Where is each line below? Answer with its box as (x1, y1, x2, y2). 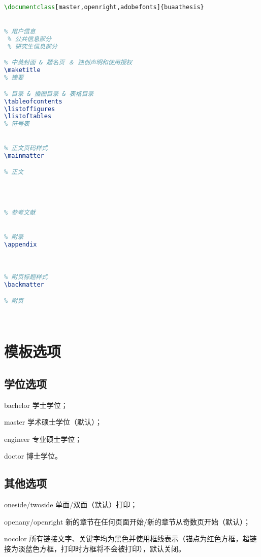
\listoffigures (4, 105, 55, 113)
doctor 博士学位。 (4, 450, 62, 461)
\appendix (4, 240, 37, 248)
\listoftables (4, 113, 52, 120)
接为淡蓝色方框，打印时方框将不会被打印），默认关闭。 (4, 543, 185, 553)
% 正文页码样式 (4, 145, 48, 152)
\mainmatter (4, 152, 44, 160)
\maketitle (4, 66, 41, 74)
